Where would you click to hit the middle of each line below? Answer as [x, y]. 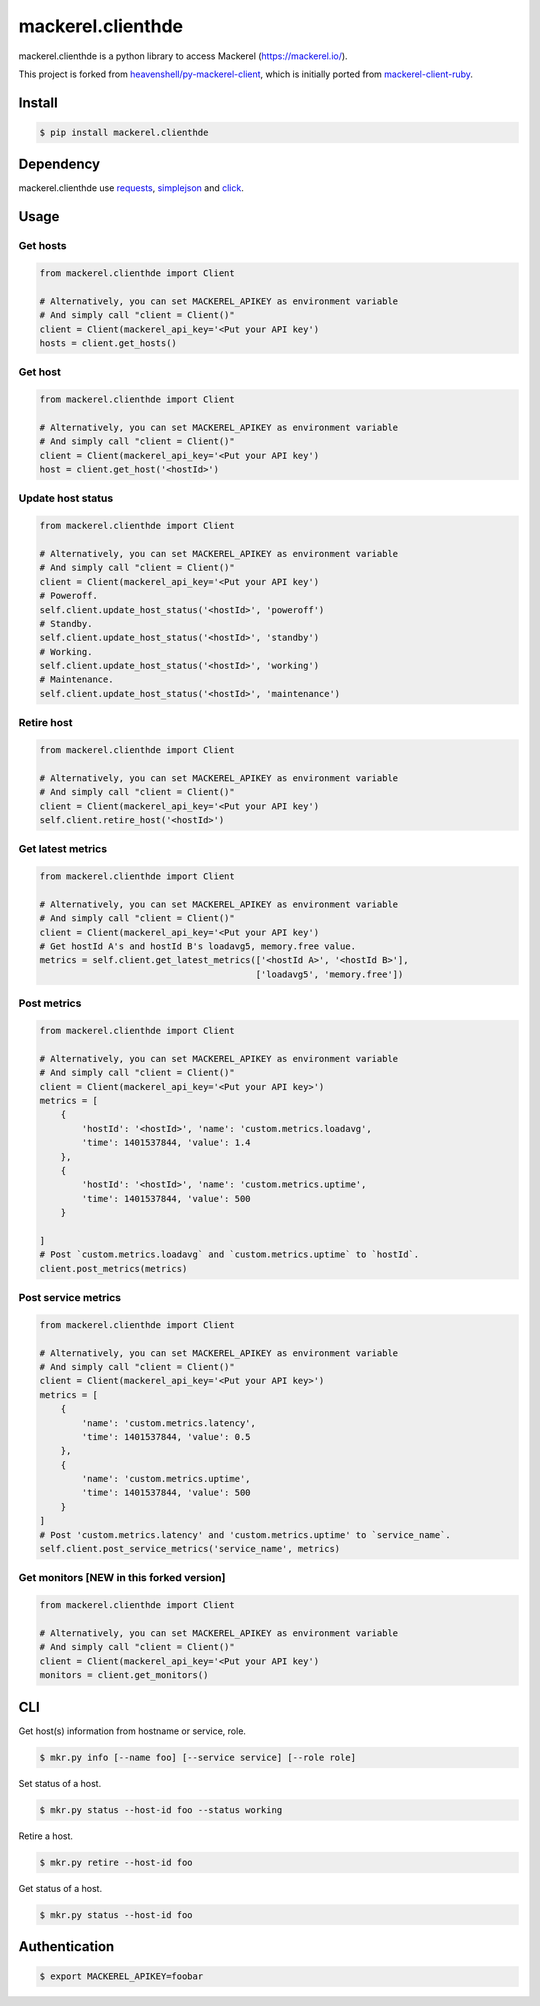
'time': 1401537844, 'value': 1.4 [166, 1143]
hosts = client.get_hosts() [108, 343]
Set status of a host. [60, 1783]
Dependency [59, 164]
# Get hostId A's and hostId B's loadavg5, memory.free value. [198, 946]
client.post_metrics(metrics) [113, 1268]
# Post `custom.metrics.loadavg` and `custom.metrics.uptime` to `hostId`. [229, 1254]
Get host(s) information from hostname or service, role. [132, 1731]
